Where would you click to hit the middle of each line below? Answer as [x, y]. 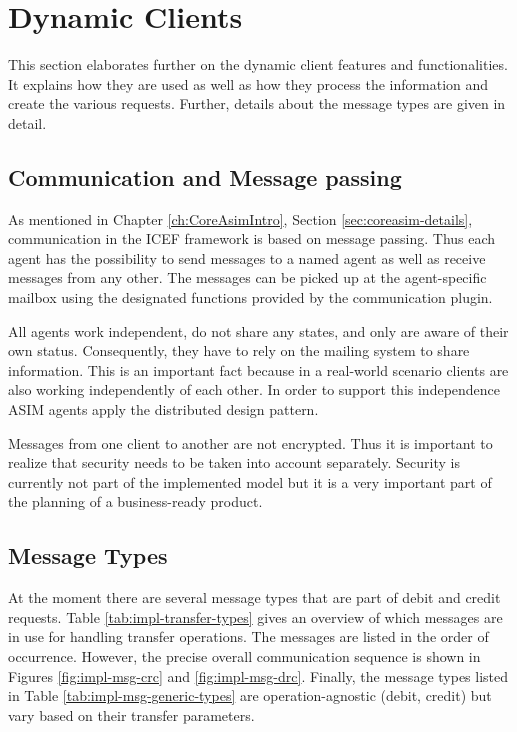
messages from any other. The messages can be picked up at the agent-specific [247, 277]
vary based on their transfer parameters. [131, 714]
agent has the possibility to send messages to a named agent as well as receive [247, 257]
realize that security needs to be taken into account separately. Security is [234, 462]
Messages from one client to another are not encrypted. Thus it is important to [250, 442]
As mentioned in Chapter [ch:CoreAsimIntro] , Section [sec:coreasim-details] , [240, 218]
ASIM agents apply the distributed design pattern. [163, 409]
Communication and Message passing [205, 176]
